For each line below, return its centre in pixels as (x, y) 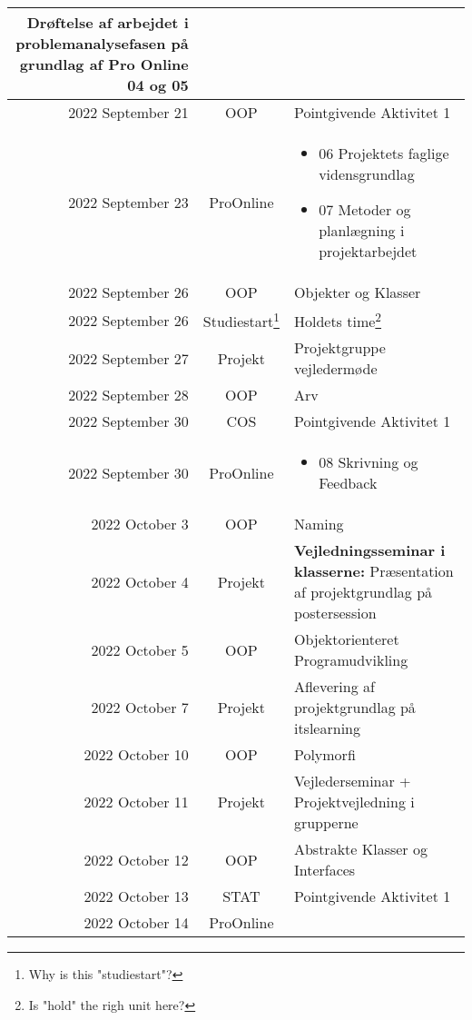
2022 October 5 (140, 649)
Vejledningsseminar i (369, 550)
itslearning (327, 728)
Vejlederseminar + (352, 781)
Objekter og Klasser (357, 292)
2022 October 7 (140, 708)
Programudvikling (351, 660)
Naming (319, 524)
